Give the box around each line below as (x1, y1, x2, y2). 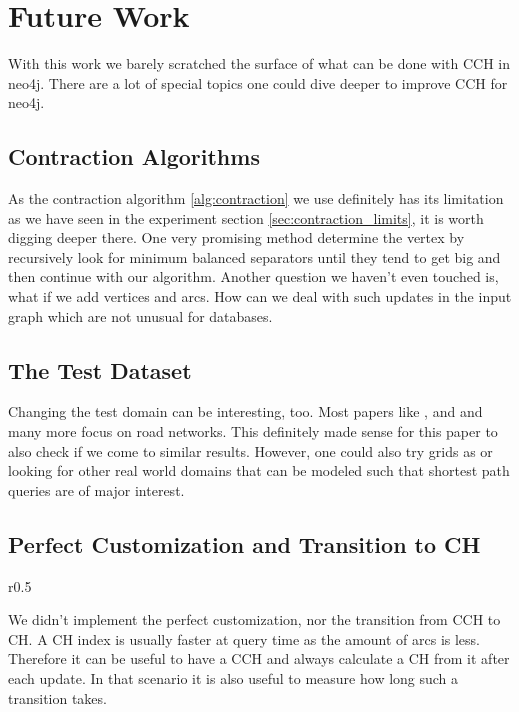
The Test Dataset (8, 354, 192, 385)
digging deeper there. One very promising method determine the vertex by (8, 227, 465, 248)
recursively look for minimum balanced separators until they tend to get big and (8, 246, 501, 267)
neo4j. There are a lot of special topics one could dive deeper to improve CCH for (8, 72, 508, 93)
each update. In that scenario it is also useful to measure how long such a (8, 668, 459, 689)
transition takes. (8, 687, 107, 708)
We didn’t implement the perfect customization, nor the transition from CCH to (8, 609, 501, 630)
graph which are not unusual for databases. (8, 305, 273, 326)
